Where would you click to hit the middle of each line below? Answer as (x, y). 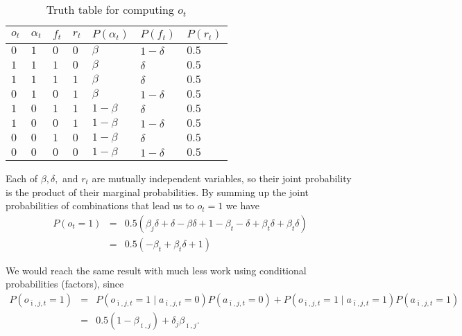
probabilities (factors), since (65, 284)
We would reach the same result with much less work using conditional (156, 270)
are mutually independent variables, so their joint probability (222, 178)
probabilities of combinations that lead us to (100, 205)
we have (243, 205)
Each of (22, 178)
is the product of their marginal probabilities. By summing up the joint (157, 192)
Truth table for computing (110, 9)
